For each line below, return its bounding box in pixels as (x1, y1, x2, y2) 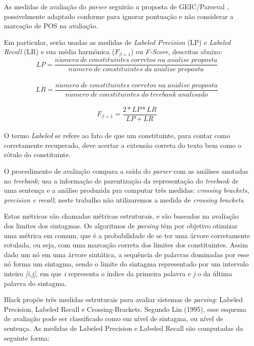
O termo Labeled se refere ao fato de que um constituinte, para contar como (4, 130, 230, 141)
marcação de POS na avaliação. (4, 20, 98, 31)
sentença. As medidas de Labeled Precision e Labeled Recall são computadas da (4, 323, 243, 333)
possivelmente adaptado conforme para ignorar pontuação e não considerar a (4, 11, 233, 21)
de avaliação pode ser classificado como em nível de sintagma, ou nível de (4, 313, 223, 324)
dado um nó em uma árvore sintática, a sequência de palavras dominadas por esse (4, 249, 249, 259)
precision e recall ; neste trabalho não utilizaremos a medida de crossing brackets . (4, 194, 245, 204)
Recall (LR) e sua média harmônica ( (4, 46, 115, 57)
